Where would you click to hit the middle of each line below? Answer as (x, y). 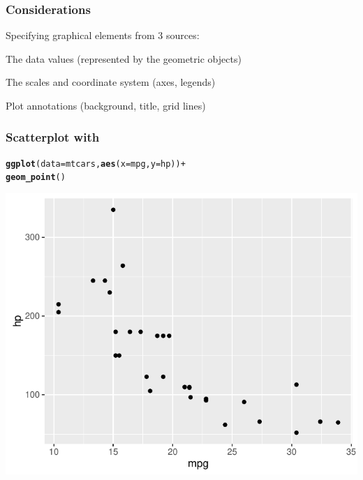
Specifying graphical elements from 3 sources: (103, 35)
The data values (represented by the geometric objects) (124, 58)
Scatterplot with (53, 136)
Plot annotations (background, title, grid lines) (106, 105)
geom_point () (36, 178)
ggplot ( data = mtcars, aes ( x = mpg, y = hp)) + (96, 164)
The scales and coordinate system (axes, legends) (111, 82)
